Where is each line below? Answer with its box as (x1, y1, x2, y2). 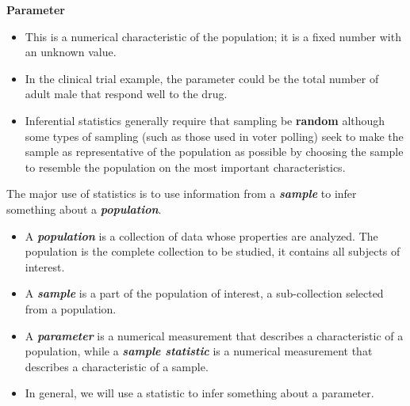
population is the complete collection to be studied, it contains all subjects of (25, 243, 400, 260)
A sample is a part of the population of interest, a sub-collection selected (25, 285, 384, 302)
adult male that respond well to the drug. (25, 85, 228, 102)
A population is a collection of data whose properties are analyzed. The (25, 227, 378, 244)
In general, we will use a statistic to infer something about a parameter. (25, 385, 374, 401)
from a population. (25, 300, 117, 317)
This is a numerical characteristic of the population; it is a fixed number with (25, 28, 401, 44)
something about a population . (6, 200, 162, 217)
